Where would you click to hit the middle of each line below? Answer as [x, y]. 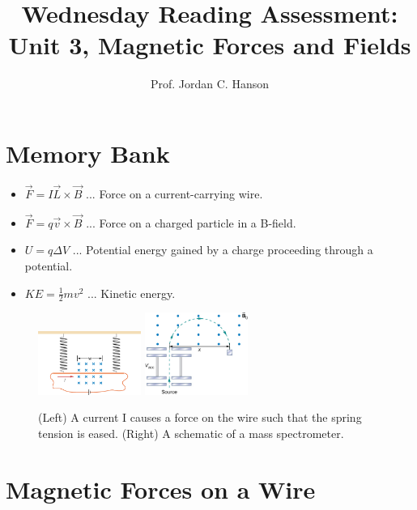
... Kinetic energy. [132, 293]
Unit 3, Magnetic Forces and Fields [210, 45]
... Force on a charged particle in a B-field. [191, 222]
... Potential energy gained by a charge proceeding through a [223, 250]
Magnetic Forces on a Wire [161, 489]
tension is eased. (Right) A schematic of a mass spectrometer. [191, 433]
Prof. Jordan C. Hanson [210, 84]
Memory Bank [88, 153]
